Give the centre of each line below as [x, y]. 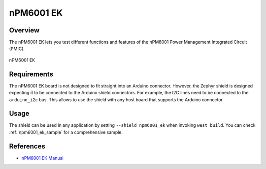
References [27, 146]
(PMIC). [17, 49]
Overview [24, 30]
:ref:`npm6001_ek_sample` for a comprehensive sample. [66, 132]
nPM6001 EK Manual [42, 158]
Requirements [31, 74]
